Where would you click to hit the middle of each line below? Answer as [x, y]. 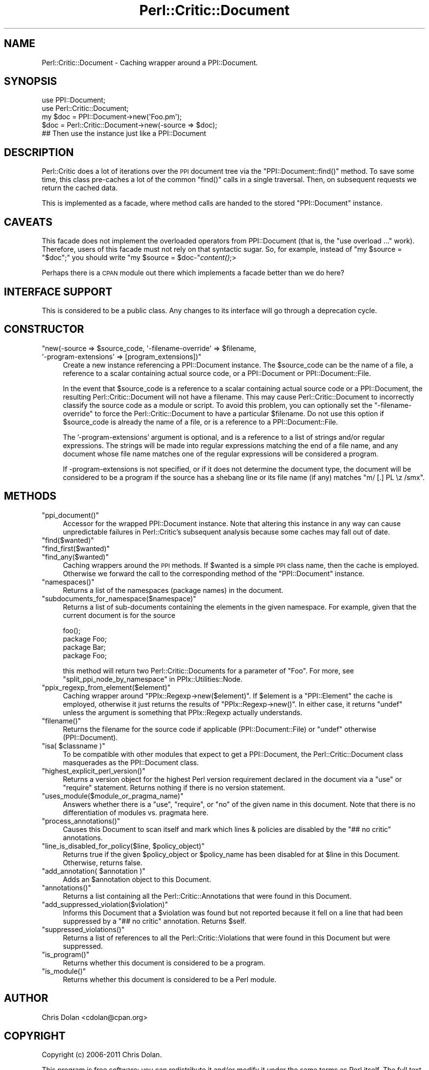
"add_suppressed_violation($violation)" [105, 904]
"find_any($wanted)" [75, 557]
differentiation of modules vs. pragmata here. [136, 812]
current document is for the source [119, 615]
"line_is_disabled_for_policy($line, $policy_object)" [123, 846]
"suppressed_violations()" [83, 929]
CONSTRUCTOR [44, 329]
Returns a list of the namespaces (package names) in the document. [173, 590]
